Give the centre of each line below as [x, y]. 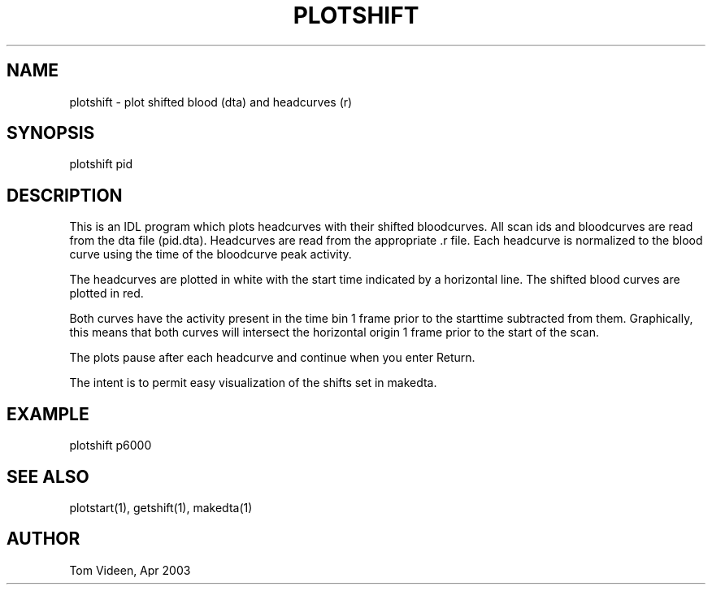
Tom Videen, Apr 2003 [130, 570]
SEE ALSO [48, 476]
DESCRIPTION [65, 195]
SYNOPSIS [51, 133]
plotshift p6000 [111, 445]
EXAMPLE [48, 414]
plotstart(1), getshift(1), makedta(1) [161, 507]
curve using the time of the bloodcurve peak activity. [211, 254]
